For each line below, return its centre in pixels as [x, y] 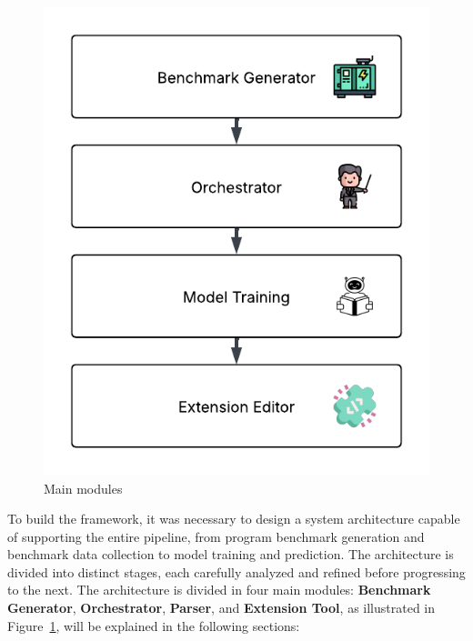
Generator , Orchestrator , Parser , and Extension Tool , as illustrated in [221, 608]
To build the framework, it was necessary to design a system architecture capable [234, 519]
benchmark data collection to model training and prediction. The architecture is [231, 554]
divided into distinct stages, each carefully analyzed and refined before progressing [236, 571]
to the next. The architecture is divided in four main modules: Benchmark [219, 590]
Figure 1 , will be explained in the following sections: [154, 625]
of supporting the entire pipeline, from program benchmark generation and [216, 536]
